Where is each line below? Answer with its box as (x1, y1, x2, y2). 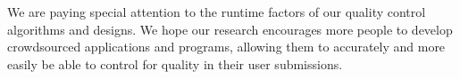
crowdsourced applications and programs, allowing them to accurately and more (7, 37, 446, 56)
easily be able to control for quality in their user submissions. (7, 54, 343, 73)
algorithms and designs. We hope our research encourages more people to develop (7, 20, 453, 38)
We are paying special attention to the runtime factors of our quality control (7, 3, 426, 20)
